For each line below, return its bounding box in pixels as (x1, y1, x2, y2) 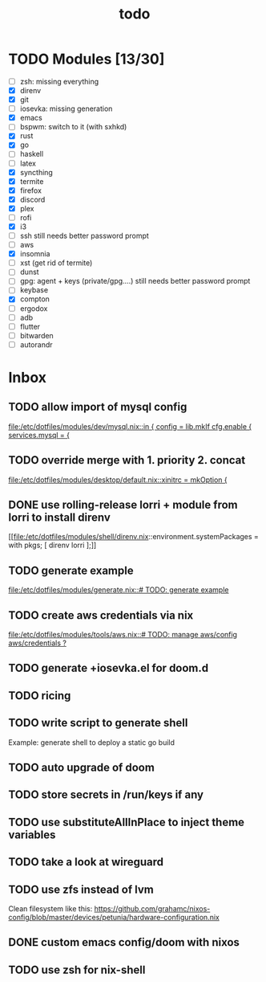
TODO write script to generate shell (8, 716, 188, 730)
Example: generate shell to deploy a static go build (8, 737, 175, 747)
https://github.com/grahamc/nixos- (94, 904, 211, 914)
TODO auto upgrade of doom (8, 761, 155, 775)
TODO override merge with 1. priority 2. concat (8, 453, 246, 467)
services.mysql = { (8, 430, 71, 440)
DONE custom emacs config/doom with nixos (8, 935, 240, 949)
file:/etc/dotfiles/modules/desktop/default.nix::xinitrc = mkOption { (8, 475, 228, 485)
